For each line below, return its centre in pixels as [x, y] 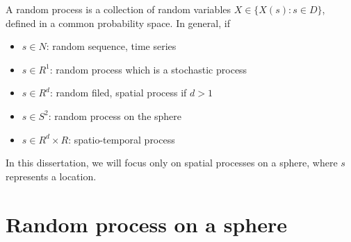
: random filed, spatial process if [119, 93]
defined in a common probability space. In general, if [118, 23]
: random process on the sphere [115, 115]
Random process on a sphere [146, 224]
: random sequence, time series [111, 46]
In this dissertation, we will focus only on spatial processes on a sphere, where [172, 163]
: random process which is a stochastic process [148, 69]
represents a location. [51, 176]
